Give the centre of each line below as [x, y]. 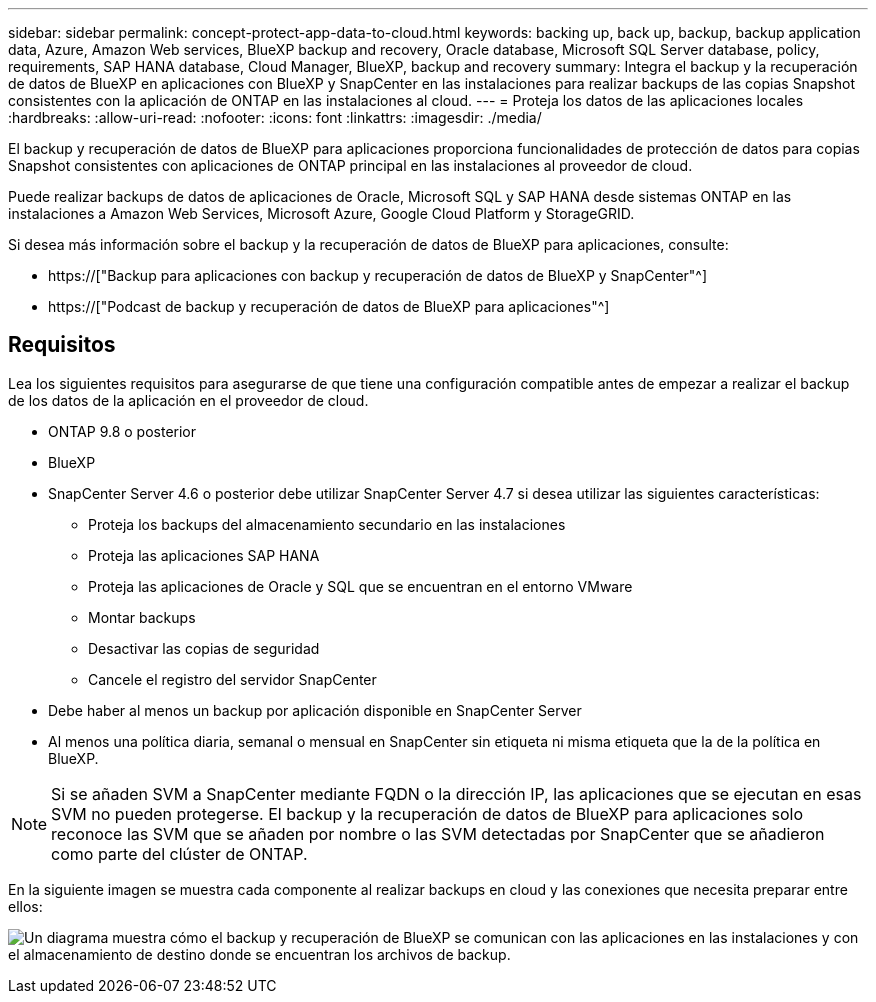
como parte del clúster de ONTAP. [179, 853]
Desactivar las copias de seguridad [204, 648]
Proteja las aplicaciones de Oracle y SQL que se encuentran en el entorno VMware [360, 586]
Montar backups [142, 617]
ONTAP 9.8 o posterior [122, 431]
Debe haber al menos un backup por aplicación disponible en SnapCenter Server [315, 710]
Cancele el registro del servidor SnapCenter [232, 679]
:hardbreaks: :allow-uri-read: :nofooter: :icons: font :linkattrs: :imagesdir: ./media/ [275, 117]
